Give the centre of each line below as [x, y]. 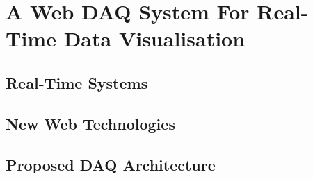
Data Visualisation [154, 39]
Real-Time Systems [77, 82]
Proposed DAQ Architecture [111, 164]
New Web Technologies [90, 123]
